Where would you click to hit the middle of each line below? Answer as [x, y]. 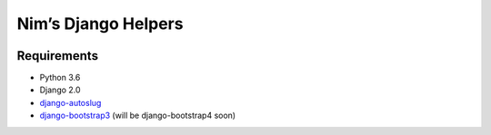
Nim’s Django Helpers [100, 24]
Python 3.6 [60, 78]
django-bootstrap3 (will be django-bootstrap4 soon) [138, 116]
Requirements [58, 56]
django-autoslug [70, 102]
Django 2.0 [60, 90]
